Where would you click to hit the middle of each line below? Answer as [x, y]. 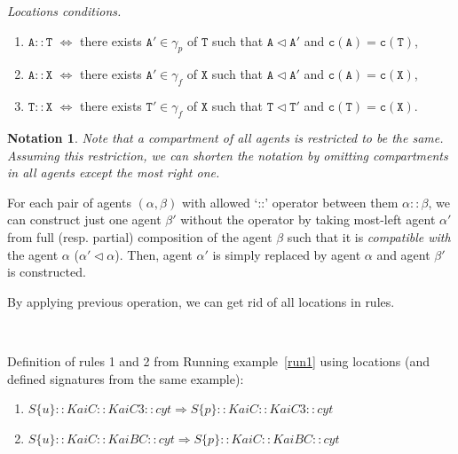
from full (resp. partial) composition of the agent [140, 236]
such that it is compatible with [369, 236]
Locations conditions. [64, 11]
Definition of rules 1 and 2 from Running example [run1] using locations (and [219, 360]
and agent [403, 254]
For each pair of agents [69, 202]
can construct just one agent [84, 219]
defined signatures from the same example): [126, 378]
